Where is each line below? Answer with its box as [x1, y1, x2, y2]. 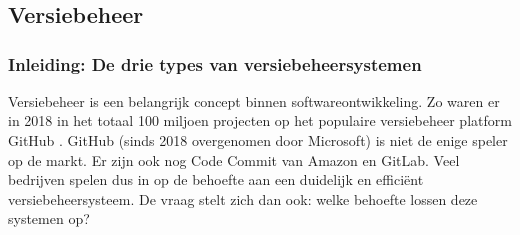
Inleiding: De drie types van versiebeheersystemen [8, 51, 422, 76]
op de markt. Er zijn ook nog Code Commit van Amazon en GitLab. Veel [8, 149, 460, 170]
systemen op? [8, 208, 90, 229]
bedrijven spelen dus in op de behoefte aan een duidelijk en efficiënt [8, 169, 424, 190]
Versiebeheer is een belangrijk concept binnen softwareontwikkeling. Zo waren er [8, 90, 500, 111]
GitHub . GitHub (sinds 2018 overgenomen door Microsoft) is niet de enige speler [8, 129, 508, 150]
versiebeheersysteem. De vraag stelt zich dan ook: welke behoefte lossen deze [8, 188, 478, 209]
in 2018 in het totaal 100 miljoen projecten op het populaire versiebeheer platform [8, 110, 512, 131]
